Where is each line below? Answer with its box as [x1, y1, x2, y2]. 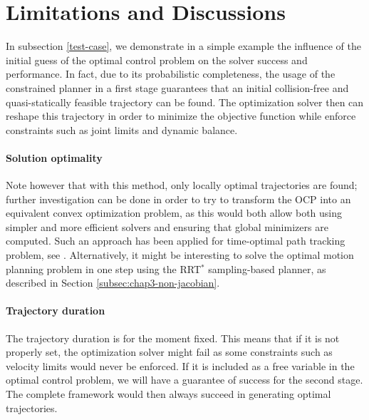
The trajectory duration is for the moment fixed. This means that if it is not [6, 330, 340, 345]
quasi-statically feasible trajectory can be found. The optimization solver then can [6, 94, 364, 109]
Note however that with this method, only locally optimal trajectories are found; [6, 178, 358, 193]
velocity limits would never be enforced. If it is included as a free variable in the [6, 358, 355, 373]
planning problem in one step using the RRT [6, 261, 201, 276]
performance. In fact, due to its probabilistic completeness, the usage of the [6, 66, 336, 81]
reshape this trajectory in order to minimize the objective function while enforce [6, 108, 356, 123]
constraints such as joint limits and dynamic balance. [6, 122, 238, 137]
